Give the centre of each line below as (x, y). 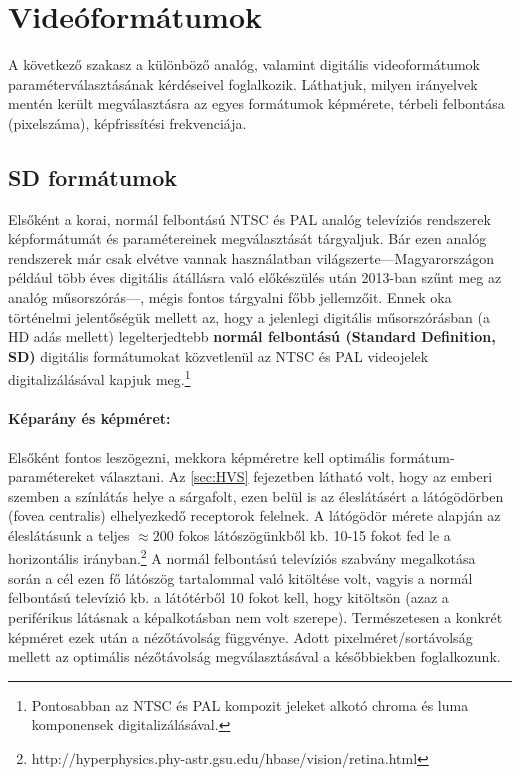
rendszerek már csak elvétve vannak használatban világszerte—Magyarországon (251, 257)
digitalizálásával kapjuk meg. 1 (99, 378)
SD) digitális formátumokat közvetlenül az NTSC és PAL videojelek (218, 355)
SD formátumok (92, 176)
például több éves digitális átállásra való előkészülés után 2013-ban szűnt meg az (255, 277)
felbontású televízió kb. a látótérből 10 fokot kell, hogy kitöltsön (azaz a (228, 597)
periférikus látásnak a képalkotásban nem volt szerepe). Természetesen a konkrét (255, 616)
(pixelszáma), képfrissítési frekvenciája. (127, 122)
